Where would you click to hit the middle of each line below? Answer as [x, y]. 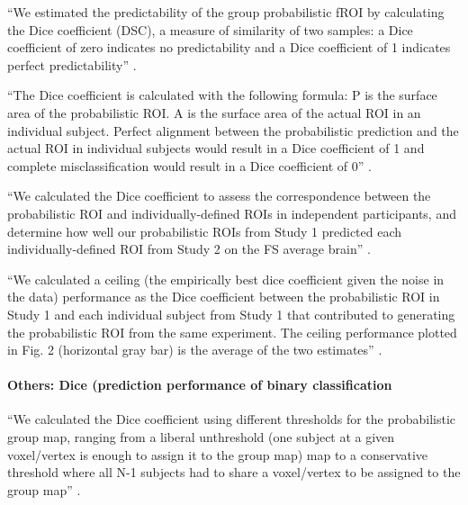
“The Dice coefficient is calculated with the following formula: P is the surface [222, 95]
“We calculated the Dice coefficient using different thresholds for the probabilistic [232, 419]
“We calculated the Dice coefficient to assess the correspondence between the [219, 196]
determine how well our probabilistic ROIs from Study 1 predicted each [205, 231]
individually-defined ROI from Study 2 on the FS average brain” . [189, 249]
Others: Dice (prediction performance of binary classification [200, 385]
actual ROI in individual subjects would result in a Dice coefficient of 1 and [216, 148]
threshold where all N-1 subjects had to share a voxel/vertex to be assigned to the [234, 472]
